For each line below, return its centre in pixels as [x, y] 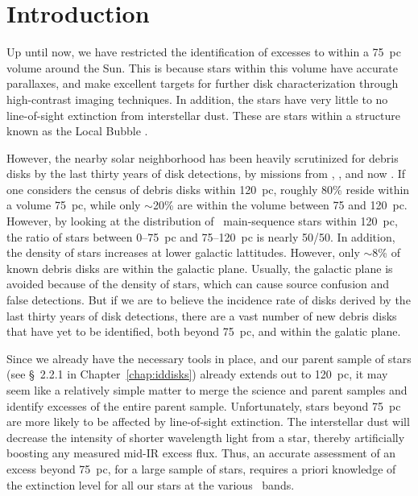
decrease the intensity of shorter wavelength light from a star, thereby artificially [206, 437]
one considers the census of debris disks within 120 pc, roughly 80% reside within [208, 189]
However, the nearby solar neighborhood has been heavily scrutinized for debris [203, 157]
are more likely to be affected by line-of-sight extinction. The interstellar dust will [208, 422]
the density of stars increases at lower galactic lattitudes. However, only [183, 252]
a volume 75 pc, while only [74, 205]
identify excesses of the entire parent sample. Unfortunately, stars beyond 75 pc [204, 405]
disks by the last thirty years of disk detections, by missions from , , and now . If [206, 174]
